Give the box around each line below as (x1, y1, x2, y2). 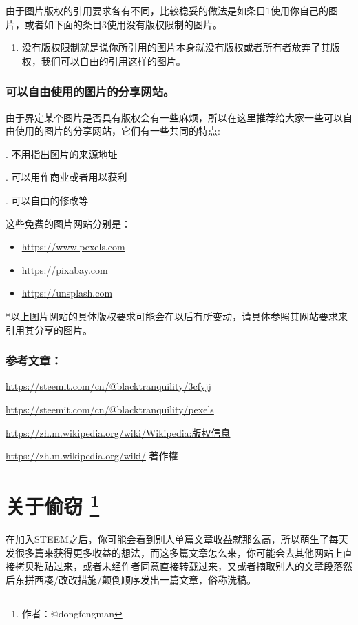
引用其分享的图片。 (6, 322, 92, 337)
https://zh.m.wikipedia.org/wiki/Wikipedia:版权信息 (6, 425, 231, 439)
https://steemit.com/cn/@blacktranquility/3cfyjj (6, 379, 211, 393)
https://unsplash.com (21, 286, 113, 300)
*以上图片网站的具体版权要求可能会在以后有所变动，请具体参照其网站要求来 (6, 308, 348, 323)
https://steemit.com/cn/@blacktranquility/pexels (6, 401, 214, 416)
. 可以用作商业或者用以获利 (6, 170, 127, 184)
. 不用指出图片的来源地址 (6, 146, 118, 161)
